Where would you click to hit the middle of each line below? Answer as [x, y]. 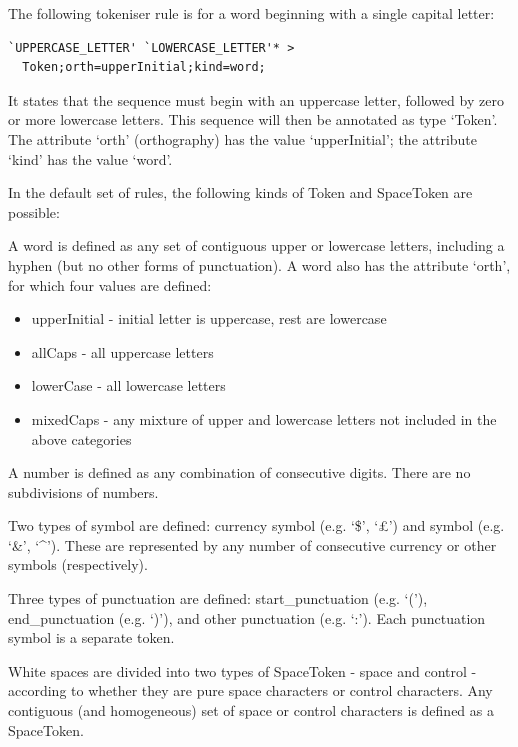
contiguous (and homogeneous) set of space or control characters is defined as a [251, 710]
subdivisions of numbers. [83, 491]
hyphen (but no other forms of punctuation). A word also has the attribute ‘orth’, [259, 264]
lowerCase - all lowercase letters [128, 385]
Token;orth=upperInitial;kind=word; [144, 67]
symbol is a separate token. [91, 637]
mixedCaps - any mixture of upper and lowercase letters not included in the [264, 418]
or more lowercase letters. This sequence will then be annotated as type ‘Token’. [253, 119]
